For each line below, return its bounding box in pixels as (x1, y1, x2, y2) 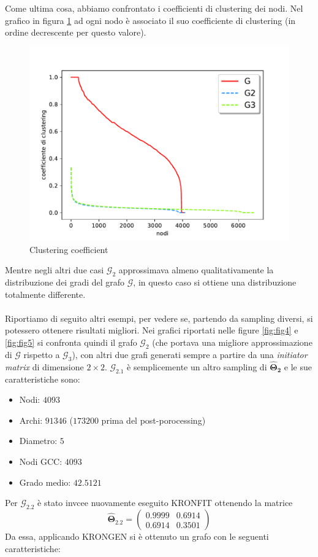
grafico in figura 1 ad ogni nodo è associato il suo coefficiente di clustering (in (5, 14, 296, 26)
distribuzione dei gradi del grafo (5, 276, 125, 289)
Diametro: (19, 434, 58, 447)
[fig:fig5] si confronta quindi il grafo (5, 336, 137, 349)
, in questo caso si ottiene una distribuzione (133, 276, 297, 289)
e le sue (284, 360, 312, 373)
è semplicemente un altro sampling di (127, 360, 267, 373)
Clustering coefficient (29, 243, 108, 255)
